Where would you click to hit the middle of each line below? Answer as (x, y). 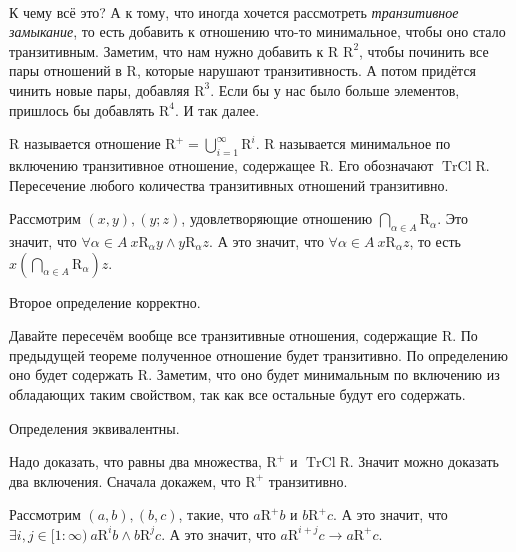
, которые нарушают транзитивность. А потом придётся (306, 70)
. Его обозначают (381, 164)
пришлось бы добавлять (82, 109)
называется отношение (92, 143)
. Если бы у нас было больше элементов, (335, 89)
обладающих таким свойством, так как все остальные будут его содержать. (237, 393)
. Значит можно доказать (424, 461)
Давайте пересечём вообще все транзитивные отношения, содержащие (223, 335)
